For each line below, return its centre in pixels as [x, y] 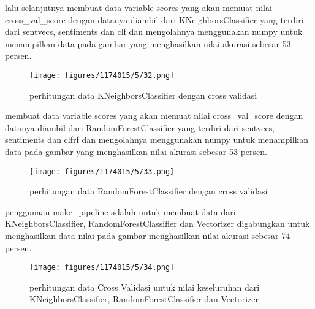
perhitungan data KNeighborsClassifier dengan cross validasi [143, 95]
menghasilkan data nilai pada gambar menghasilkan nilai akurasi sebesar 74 [148, 236]
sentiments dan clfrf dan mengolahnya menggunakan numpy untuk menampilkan [157, 139]
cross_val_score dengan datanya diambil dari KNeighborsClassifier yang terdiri [154, 19]
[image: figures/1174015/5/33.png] [102, 171]
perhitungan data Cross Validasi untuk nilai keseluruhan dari [145, 287]
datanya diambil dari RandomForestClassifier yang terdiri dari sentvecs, [140, 127]
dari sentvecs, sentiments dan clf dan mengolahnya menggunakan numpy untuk [154, 32]
